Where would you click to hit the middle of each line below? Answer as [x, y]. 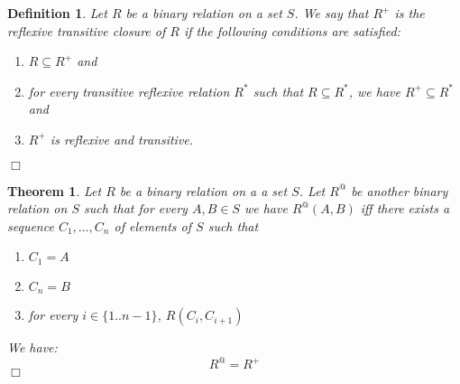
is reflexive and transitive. [122, 139]
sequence [31, 225]
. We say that [331, 13]
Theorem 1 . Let [55, 190]
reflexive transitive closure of [87, 30]
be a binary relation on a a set [203, 190]
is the [409, 13]
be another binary [400, 190]
